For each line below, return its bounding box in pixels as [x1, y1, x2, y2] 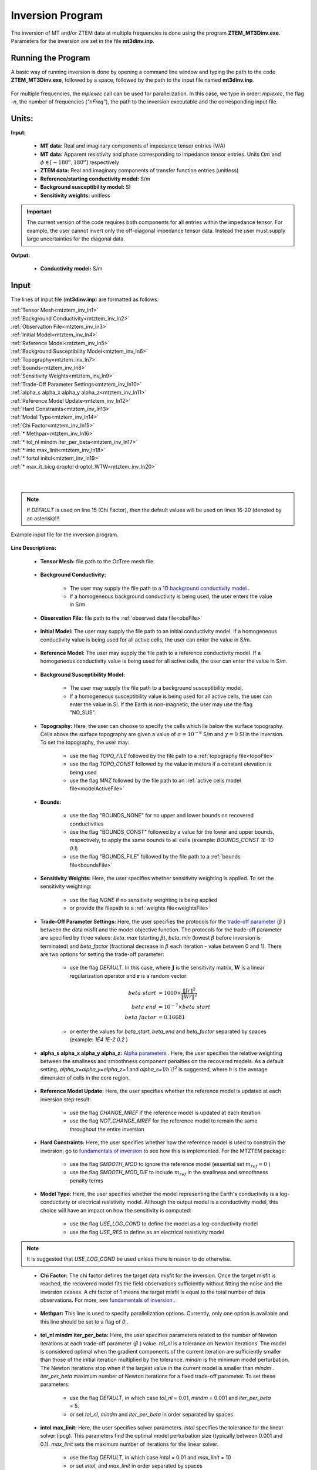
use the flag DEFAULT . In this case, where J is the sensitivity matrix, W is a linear [69, 964, 265, 971]
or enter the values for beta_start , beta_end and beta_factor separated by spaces [69, 1028, 267, 1035]
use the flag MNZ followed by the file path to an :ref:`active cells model [69, 777, 241, 784]
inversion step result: [40, 1095, 91, 1102]
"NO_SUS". [69, 709, 96, 716]
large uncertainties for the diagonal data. [26, 235, 126, 242]
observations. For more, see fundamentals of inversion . [40, 1297, 176, 1304]
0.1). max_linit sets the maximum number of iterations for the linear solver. [40, 1441, 219, 1448]
